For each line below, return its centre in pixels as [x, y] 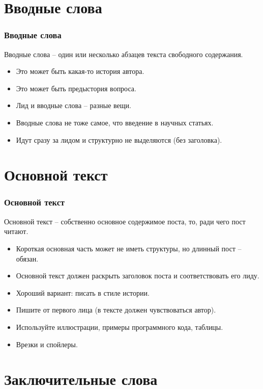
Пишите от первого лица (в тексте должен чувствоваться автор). [116, 310]
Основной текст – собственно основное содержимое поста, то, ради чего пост [125, 221]
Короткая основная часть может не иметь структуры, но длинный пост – [129, 248]
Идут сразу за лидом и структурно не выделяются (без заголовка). [119, 139]
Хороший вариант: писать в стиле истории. [83, 292]
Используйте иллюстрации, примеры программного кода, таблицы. [120, 327]
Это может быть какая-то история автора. [80, 71]
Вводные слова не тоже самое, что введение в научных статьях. [115, 122]
